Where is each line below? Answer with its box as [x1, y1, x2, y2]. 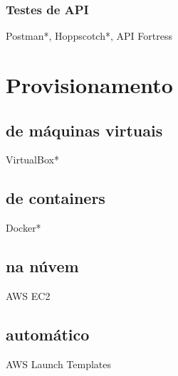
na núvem [6, 255, 79, 277]
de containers [6, 187, 105, 209]
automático [6, 323, 90, 345]
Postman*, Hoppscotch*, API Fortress [6, 28, 172, 43]
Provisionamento [6, 70, 173, 99]
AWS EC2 [6, 288, 51, 303]
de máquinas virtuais [6, 119, 163, 141]
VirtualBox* [6, 152, 59, 167]
